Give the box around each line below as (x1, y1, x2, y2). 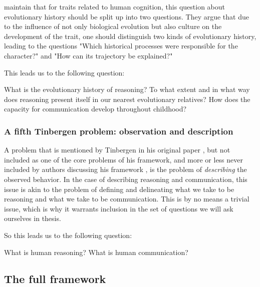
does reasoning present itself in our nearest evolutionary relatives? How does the (4, 93, 250, 104)
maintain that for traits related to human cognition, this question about (4, 1, 225, 11)
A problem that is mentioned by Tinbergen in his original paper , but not (4, 144, 230, 155)
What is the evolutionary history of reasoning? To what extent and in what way (4, 84, 250, 94)
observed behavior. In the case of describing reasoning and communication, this (4, 173, 247, 184)
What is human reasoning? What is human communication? (4, 246, 188, 257)
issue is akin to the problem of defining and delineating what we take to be (4, 183, 234, 194)
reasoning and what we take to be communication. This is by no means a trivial (4, 193, 249, 204)
